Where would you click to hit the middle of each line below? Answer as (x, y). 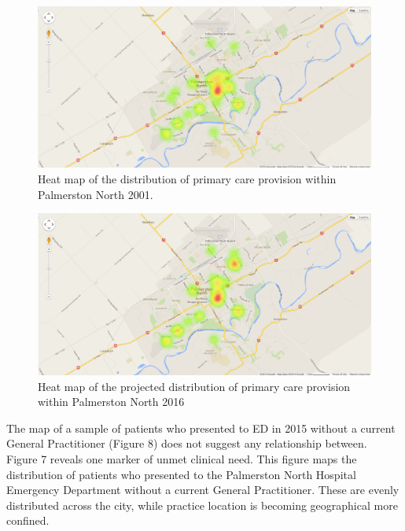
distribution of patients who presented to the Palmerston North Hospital (181, 474)
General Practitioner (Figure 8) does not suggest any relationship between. (187, 443)
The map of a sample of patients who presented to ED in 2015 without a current (201, 428)
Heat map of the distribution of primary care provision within (187, 178)
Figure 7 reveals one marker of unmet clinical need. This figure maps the (182, 458)
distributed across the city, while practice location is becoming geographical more (202, 505)
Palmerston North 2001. (96, 194)
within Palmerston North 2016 (111, 402)
